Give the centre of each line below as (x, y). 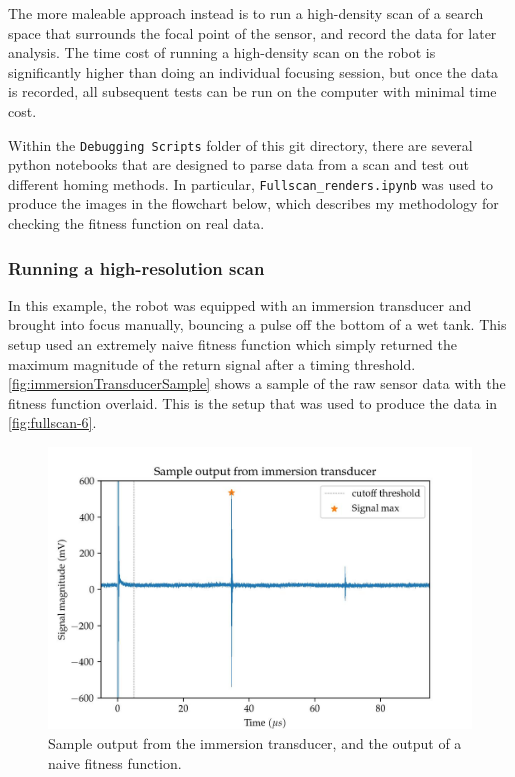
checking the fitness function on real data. (136, 223)
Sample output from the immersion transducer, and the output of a (255, 743)
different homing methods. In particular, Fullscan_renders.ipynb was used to (250, 183)
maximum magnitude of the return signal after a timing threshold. (212, 363)
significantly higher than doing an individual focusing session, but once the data (253, 71)
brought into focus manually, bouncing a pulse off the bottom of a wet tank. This (257, 324)
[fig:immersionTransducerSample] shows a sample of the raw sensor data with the (257, 383)
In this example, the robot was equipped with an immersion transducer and (240, 304)
